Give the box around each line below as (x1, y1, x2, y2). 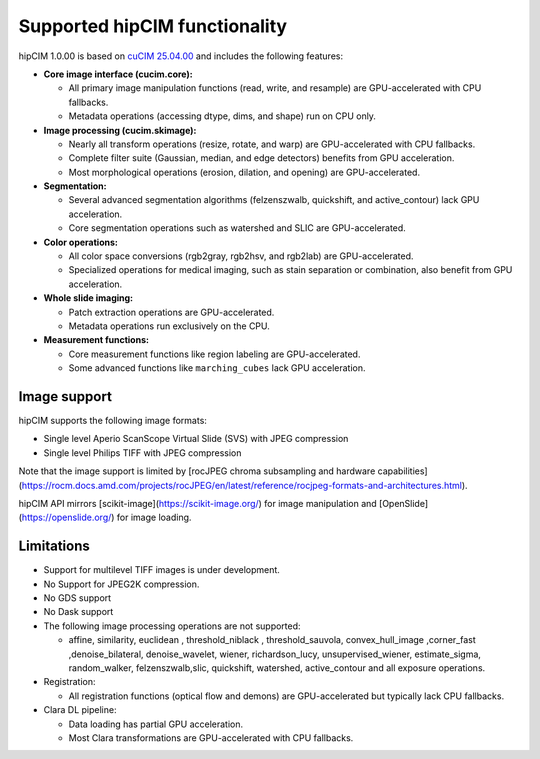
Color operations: (43, 236, 119, 248)
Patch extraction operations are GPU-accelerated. (68, 306, 275, 318)
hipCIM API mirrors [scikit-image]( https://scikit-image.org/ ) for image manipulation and (18, 498, 377, 509)
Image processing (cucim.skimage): (43, 124, 197, 136)
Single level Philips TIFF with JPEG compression (43, 446, 242, 459)
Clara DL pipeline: (43, 704, 117, 716)
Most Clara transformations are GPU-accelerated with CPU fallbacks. (68, 731, 354, 744)
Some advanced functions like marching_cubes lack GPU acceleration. (68, 362, 366, 374)
